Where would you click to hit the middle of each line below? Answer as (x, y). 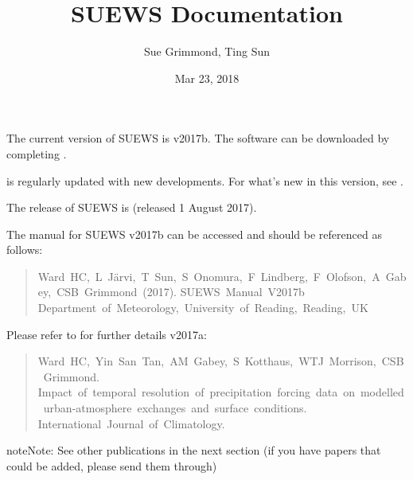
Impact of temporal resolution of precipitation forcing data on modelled (221, 392)
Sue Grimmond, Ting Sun (207, 51)
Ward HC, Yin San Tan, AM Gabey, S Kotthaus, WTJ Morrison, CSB (221, 361)
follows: (25, 250)
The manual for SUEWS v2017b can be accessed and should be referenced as (194, 234)
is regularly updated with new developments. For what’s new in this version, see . (205, 180)
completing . (37, 153)
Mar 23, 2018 (207, 78)
